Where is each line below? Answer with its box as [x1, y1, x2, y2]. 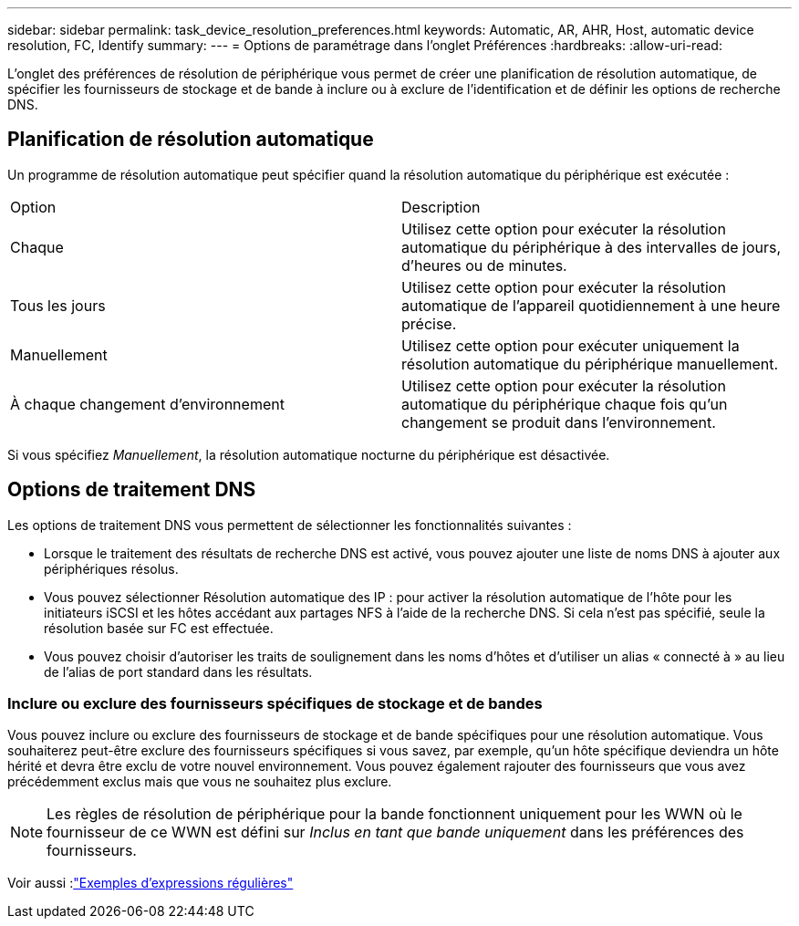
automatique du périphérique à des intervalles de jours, [401, 237, 782, 256]
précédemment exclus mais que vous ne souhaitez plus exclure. [7, 774, 392, 790]
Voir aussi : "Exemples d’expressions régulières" [7, 875, 294, 891]
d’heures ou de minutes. [401, 255, 567, 275]
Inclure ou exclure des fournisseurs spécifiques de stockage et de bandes [7, 694, 543, 713]
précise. [401, 314, 457, 333]
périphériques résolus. [44, 560, 179, 577]
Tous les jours [10, 296, 106, 315]
